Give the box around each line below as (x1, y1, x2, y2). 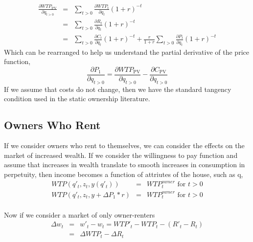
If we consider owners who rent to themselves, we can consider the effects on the (4, 140, 245, 151)
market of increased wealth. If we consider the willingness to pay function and (4, 150, 238, 160)
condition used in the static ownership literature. (4, 93, 150, 104)
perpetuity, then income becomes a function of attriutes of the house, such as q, (4, 169, 243, 179)
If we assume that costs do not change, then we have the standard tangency (4, 84, 231, 94)
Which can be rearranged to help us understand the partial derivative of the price (4, 46, 249, 57)
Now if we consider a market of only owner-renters (4, 209, 155, 220)
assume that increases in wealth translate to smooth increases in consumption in (4, 159, 245, 170)
